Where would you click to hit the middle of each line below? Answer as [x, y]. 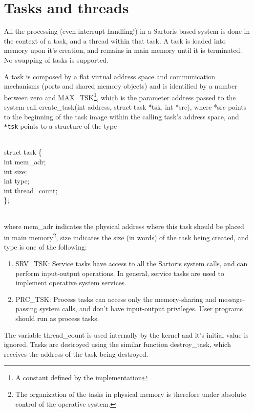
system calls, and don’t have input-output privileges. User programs [141, 309]
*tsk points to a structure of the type [61, 126]
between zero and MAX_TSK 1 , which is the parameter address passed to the [120, 96]
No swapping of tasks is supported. [56, 59]
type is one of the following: [45, 247]
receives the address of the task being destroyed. [76, 354]
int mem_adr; [25, 161]
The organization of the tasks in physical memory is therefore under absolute [131, 394]
